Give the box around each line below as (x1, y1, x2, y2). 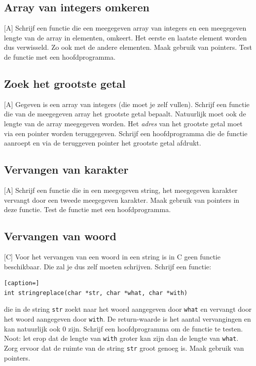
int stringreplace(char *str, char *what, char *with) (4, 289, 188, 296)
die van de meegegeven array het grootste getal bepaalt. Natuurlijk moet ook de (4, 109, 246, 119)
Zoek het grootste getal (4, 75, 126, 91)
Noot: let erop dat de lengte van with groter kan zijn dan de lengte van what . (4, 333, 239, 343)
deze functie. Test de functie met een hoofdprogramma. (4, 204, 171, 215)
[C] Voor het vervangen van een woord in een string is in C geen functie (4, 251, 220, 261)
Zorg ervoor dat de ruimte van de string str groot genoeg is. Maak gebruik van (4, 342, 244, 353)
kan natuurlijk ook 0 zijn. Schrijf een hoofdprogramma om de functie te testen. (4, 323, 243, 333)
